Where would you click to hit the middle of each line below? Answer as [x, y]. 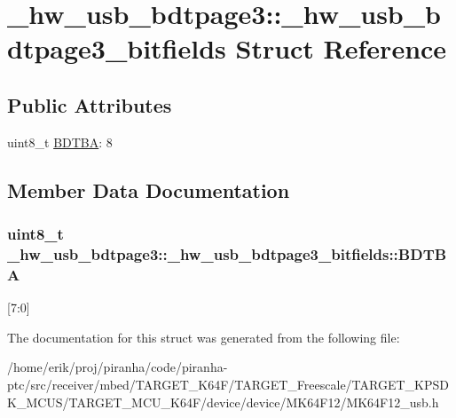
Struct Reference [341, 48]
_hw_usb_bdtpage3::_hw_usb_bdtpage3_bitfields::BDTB [227, 253]
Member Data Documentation [149, 189]
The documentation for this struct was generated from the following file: [204, 337]
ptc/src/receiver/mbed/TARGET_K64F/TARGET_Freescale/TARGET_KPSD [228, 384]
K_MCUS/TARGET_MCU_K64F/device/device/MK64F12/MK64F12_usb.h [223, 402]
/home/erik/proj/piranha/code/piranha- [118, 367]
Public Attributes [90, 104]
